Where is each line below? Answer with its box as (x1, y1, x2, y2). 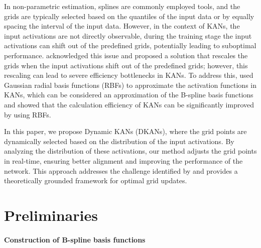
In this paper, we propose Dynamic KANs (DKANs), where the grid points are (4, 126, 247, 137)
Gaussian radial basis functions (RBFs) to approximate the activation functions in (4, 79, 257, 90)
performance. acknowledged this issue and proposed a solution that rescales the (4, 50, 248, 60)
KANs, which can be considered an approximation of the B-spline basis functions (4, 89, 253, 100)
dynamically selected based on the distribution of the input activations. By (4, 136, 234, 146)
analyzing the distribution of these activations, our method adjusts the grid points (4, 146, 257, 156)
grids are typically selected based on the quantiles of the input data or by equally (4, 11, 254, 21)
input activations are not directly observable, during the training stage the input (4, 30, 252, 41)
